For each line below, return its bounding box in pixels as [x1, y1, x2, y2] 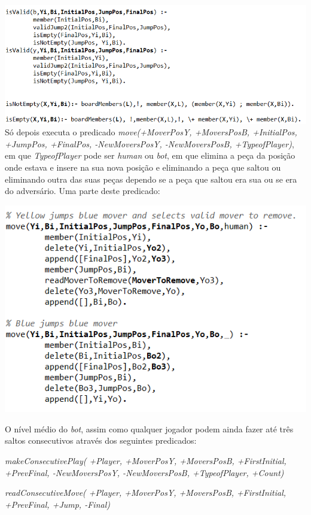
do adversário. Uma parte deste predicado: [5, 184, 160, 197]
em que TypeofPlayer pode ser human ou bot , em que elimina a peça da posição [5, 149, 295, 162]
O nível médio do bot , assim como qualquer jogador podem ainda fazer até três [5, 422, 294, 435]
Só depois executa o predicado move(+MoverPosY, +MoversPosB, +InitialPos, [5, 126, 297, 138]
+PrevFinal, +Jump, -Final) [5, 498, 110, 510]
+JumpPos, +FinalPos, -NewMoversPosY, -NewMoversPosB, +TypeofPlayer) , [5, 137, 294, 150]
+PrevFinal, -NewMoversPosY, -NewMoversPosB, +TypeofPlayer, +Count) [5, 466, 284, 478]
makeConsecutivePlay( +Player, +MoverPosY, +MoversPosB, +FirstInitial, [5, 454, 286, 466]
